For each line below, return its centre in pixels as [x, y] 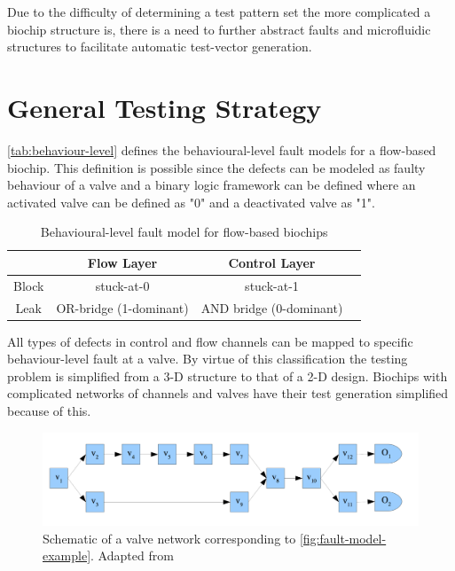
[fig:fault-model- [343, 538]
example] [67, 555]
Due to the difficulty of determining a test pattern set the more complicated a [219, 12]
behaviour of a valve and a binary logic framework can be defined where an [212, 185]
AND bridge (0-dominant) [272, 307]
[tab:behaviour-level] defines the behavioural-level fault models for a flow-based [222, 149]
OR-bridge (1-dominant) [122, 307]
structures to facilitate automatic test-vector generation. [160, 47]
